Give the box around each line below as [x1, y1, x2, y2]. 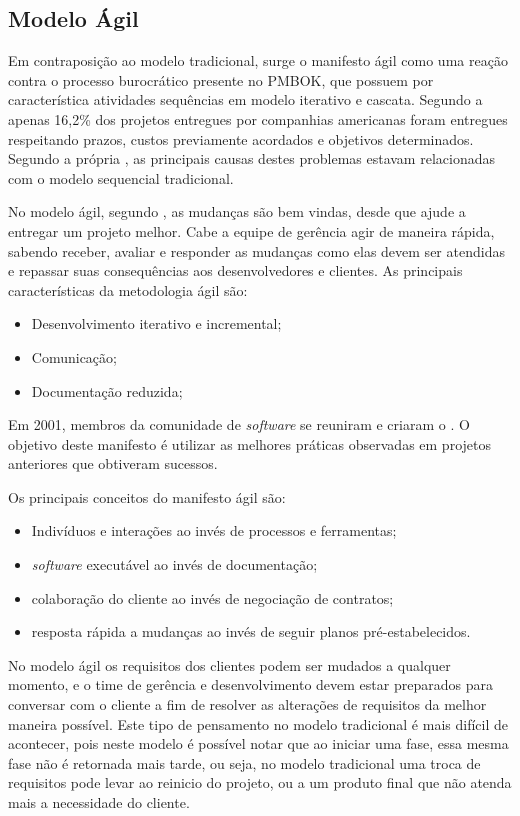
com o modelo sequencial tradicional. [8, 167, 234, 188]
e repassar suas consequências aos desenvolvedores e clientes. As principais [8, 260, 463, 281]
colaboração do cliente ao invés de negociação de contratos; [31, 587, 394, 608]
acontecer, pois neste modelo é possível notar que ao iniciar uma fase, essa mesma [8, 733, 509, 754]
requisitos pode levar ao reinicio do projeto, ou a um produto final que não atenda [8, 772, 512, 793]
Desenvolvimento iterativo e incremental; [31, 313, 282, 334]
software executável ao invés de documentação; [31, 554, 318, 575]
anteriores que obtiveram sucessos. [8, 453, 218, 474]
